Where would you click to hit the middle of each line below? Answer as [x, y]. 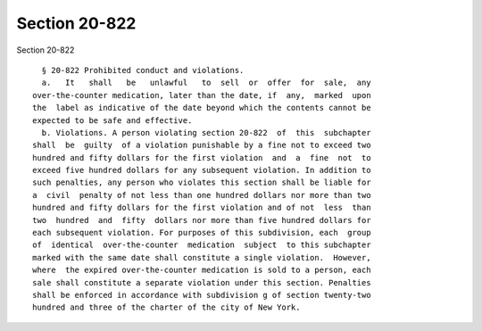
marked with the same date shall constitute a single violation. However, [202, 257]
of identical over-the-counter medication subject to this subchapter [202, 245]
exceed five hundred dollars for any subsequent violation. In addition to [202, 170]
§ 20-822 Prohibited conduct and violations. [143, 70]
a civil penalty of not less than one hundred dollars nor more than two [202, 195]
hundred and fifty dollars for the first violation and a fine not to [202, 157]
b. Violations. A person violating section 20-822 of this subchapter [206, 132]
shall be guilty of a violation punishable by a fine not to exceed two [202, 145]
